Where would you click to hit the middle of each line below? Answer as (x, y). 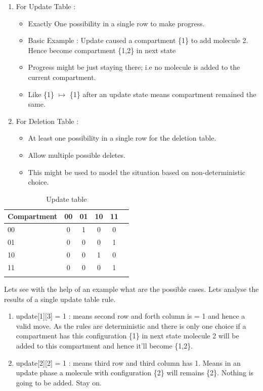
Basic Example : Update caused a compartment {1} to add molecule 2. (138, 40)
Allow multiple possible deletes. (77, 155)
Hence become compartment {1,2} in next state (102, 50)
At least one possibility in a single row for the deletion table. (122, 138)
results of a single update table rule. (60, 299)
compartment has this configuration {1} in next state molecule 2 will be (127, 336)
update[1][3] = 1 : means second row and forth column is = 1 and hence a (130, 316)
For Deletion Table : (47, 121)
